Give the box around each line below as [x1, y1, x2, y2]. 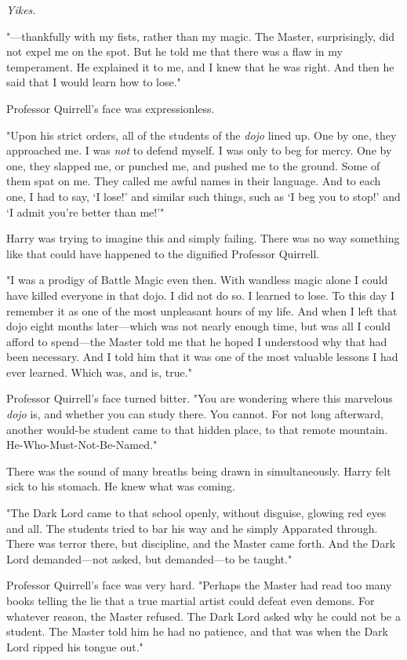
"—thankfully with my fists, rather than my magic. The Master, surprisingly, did [6, 27, 395, 44]
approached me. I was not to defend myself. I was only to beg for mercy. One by [6, 142, 392, 159]
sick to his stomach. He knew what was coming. [6, 478, 235, 494]
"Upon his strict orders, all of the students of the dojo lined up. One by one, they [6, 126, 397, 143]
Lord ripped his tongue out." [6, 638, 144, 655]
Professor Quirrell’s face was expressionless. [6, 100, 215, 116]
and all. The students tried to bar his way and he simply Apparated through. [6, 520, 378, 536]
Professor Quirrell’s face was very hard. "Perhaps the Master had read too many [6, 577, 392, 593]
